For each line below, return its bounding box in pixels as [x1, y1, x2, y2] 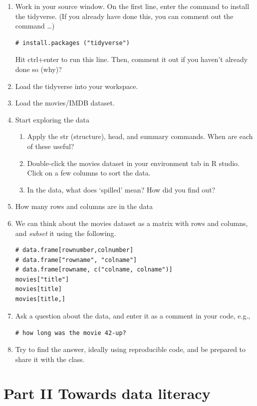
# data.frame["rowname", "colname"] [15, 256, 137, 263]
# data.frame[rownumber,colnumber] [15, 246, 134, 254]
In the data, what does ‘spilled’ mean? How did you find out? [27, 184, 216, 194]
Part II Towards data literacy [3, 383, 211, 403]
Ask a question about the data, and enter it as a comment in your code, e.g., [15, 310, 251, 320]
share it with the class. [15, 353, 85, 364]
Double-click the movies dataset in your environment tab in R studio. [27, 157, 240, 168]
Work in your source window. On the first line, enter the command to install [15, 1, 250, 11]
